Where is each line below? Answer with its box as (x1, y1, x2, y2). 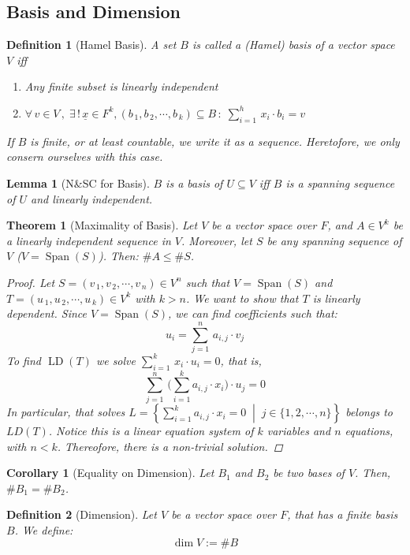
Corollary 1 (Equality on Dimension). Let (6, 464, 214, 481)
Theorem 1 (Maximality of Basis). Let (6, 217, 198, 233)
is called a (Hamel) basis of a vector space (192, 36, 395, 53)
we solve (95, 352, 136, 368)
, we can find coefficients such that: (167, 305, 337, 322)
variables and (266, 423, 331, 439)
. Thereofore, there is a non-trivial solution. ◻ (57, 438, 283, 454)
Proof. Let (6, 274, 55, 290)
